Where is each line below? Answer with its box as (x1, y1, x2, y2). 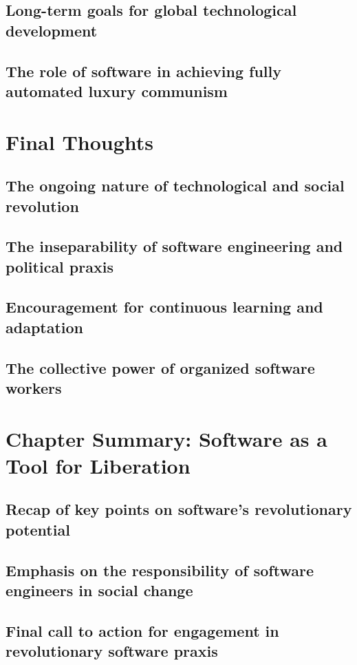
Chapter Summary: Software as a (6, 424, 327, 452)
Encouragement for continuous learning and (6, 296, 323, 317)
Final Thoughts (6, 127, 154, 156)
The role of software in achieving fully (6, 60, 281, 81)
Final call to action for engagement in (6, 620, 279, 641)
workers (6, 377, 62, 399)
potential (6, 518, 70, 540)
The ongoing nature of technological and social (6, 175, 345, 196)
